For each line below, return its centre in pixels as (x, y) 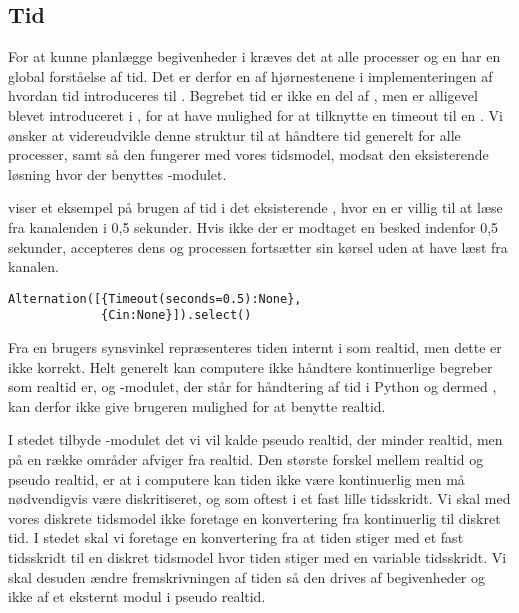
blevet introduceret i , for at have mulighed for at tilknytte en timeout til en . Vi (255, 114)
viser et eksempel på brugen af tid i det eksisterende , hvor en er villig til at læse (255, 207)
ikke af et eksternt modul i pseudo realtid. (137, 596)
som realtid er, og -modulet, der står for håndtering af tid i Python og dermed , (252, 386)
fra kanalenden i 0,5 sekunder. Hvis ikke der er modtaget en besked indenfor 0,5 (253, 226)
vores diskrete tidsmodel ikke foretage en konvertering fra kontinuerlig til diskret (254, 517)
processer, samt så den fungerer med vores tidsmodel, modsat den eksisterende (248, 154)
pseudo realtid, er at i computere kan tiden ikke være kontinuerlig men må (236, 478)
